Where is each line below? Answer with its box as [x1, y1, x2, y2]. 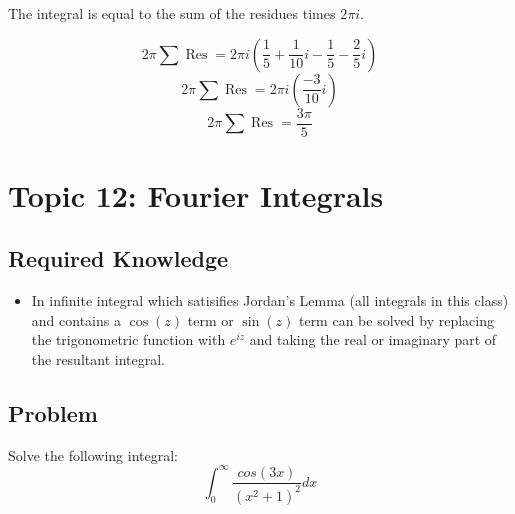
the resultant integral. [31, 349, 165, 370]
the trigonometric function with [31, 329, 226, 350]
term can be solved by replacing [298, 309, 494, 330]
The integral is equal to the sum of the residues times [8, 3, 336, 23]
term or [187, 309, 234, 330]
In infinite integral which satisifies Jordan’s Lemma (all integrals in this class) [31, 290, 509, 311]
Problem [8, 398, 98, 428]
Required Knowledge [8, 243, 229, 274]
